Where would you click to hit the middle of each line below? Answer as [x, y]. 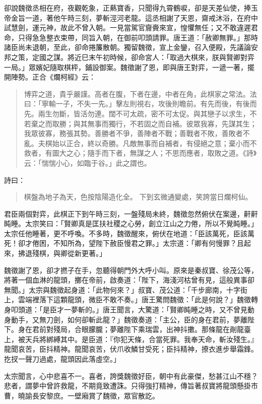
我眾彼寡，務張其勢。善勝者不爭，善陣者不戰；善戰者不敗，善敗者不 [137, 133]
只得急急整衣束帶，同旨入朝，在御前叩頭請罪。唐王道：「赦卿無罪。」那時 [138, 37]
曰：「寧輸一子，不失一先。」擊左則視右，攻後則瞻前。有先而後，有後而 [140, 104]
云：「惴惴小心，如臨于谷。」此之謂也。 [87, 162]
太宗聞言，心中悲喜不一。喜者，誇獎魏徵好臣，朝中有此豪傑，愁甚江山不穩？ [131, 376]
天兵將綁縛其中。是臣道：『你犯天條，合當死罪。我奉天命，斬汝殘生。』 [141, 339]
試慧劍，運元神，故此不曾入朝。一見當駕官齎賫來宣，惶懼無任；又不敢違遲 [127, 27]
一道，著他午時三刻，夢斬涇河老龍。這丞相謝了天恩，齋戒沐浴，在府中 [141, 17]
